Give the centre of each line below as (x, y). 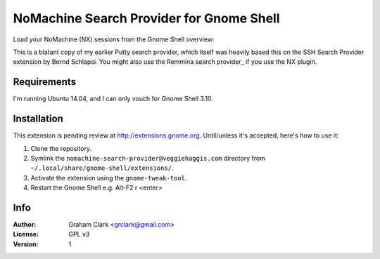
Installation (38, 119)
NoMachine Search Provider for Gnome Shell (147, 18)
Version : (26, 244)
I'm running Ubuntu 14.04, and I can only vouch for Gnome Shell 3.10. (113, 99)
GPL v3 (79, 234)
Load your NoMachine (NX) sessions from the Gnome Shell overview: (114, 39)
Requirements (45, 82)
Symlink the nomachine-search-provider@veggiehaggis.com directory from (148, 158)
